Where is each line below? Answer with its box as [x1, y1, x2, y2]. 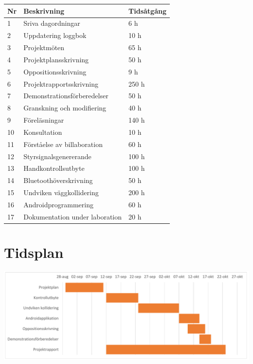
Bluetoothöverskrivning [23, 175, 93, 185]
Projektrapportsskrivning [23, 78, 99, 89]
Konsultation [23, 127, 62, 137]
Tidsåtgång [128, 5, 166, 16]
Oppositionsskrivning [23, 66, 87, 76]
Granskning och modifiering [23, 103, 107, 113]
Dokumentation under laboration [23, 211, 122, 221]
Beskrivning [23, 5, 64, 16]
